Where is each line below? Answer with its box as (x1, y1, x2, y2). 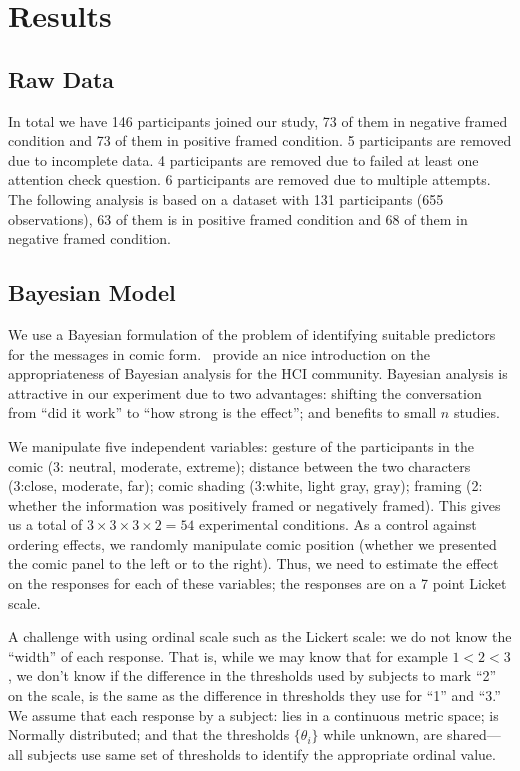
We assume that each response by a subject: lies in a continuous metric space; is (8, 704, 499, 725)
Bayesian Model (8, 277, 176, 308)
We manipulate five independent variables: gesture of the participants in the (8, 435, 474, 456)
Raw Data (8, 63, 115, 94)
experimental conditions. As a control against (199, 514, 477, 535)
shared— (446, 724, 501, 745)
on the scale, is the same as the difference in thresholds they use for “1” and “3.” (8, 685, 501, 706)
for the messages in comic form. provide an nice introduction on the (8, 343, 430, 364)
